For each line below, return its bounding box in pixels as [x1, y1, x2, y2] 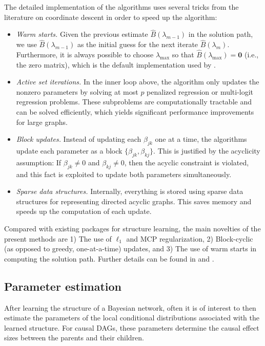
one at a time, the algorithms [155, 134, 247, 144]
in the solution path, [188, 29, 253, 39]
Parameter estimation [4, 278, 122, 294]
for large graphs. [16, 116, 68, 127]
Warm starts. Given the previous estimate [16, 29, 148, 39]
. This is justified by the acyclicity [153, 145, 260, 156]
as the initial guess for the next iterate [77, 39, 198, 50]
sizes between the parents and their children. [4, 332, 144, 343]
